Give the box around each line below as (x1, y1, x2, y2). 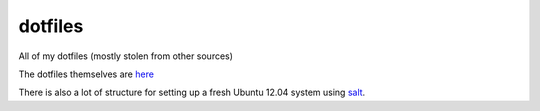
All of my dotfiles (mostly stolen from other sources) (18, 50, 234, 62)
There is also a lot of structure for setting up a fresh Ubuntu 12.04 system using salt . (18, 86, 366, 99)
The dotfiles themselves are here (18, 68, 155, 80)
